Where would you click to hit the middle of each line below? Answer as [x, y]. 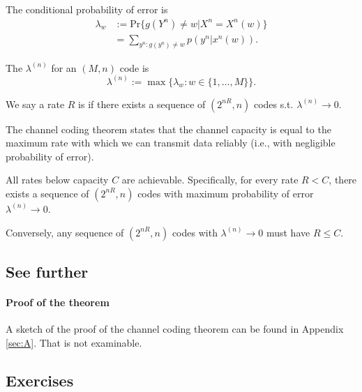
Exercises [40, 380]
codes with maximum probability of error [226, 193]
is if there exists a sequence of [142, 104]
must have [288, 232]
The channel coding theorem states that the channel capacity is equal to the [168, 129]
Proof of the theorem [58, 302]
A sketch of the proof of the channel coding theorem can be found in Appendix [175, 329]
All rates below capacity [57, 180]
